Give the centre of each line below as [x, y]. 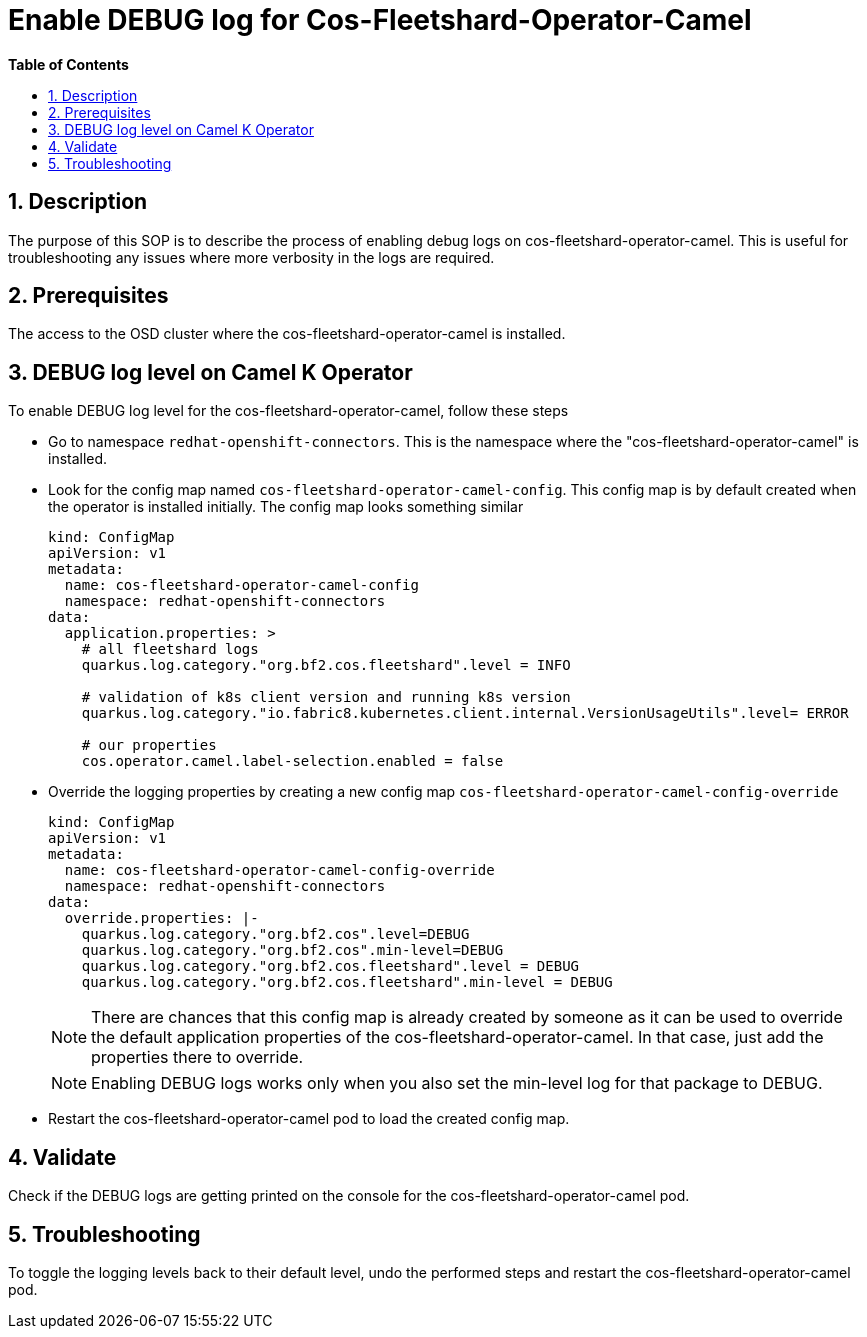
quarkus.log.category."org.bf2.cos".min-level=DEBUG [292, 950]
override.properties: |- [161, 918]
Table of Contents [68, 64]
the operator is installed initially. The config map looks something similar [286, 507]
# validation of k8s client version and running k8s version [326, 697]
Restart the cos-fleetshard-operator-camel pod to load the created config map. [309, 1119]
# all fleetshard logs [170, 649]
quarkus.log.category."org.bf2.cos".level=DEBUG [275, 934]
